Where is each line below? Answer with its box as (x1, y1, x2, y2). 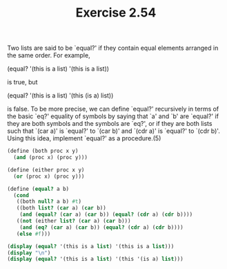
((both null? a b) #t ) (16, 198, 81, 205)
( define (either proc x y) (7, 166, 85, 174)
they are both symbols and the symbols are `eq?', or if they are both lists (7, 120, 213, 128)
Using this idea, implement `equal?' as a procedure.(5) (7, 134, 161, 142)
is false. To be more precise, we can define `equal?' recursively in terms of (7, 105, 219, 113)
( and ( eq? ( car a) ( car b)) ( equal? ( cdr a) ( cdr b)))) (19, 223, 184, 231)
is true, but (7, 78, 38, 86)
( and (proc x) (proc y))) (13, 154, 88, 161)
